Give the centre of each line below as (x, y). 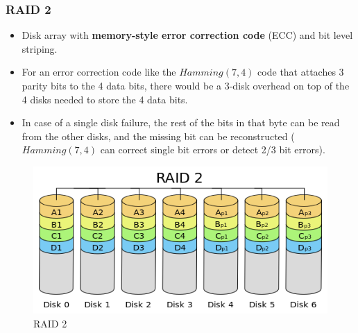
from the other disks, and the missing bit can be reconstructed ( (158, 136)
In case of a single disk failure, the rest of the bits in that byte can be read (181, 122)
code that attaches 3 (301, 72)
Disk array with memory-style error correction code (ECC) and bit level (187, 35)
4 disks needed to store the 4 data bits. (105, 99)
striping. (40, 48)
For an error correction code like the (99, 72)
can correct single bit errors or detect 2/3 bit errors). (213, 150)
